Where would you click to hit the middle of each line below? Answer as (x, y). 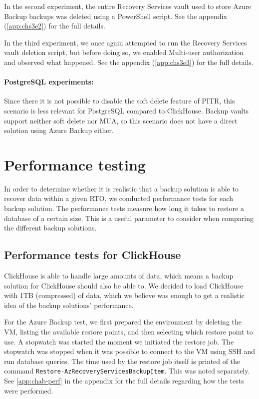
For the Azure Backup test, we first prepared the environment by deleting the (123, 322)
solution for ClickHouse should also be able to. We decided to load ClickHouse (124, 285)
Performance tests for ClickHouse (93, 255)
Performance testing (75, 164)
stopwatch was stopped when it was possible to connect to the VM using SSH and (129, 351)
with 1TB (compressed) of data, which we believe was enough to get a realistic (124, 295)
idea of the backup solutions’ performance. (69, 305)
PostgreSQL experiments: (49, 82)
